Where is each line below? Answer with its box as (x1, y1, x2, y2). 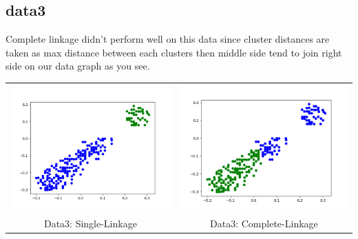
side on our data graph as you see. (6, 59, 150, 73)
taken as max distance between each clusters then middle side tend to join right (6, 45, 342, 59)
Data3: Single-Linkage (43, 216, 137, 230)
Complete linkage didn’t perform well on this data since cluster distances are (6, 32, 330, 46)
